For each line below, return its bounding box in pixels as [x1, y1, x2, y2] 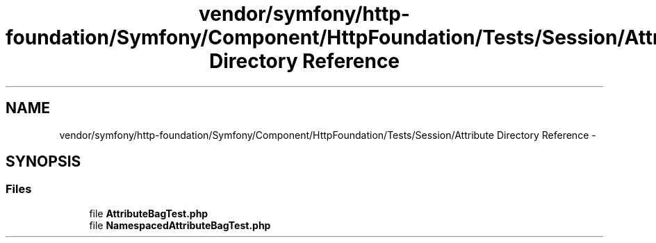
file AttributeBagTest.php [89, 207, 208, 219]
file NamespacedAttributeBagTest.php [89, 219, 271, 231]
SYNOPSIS [6, 153, 81, 171]
